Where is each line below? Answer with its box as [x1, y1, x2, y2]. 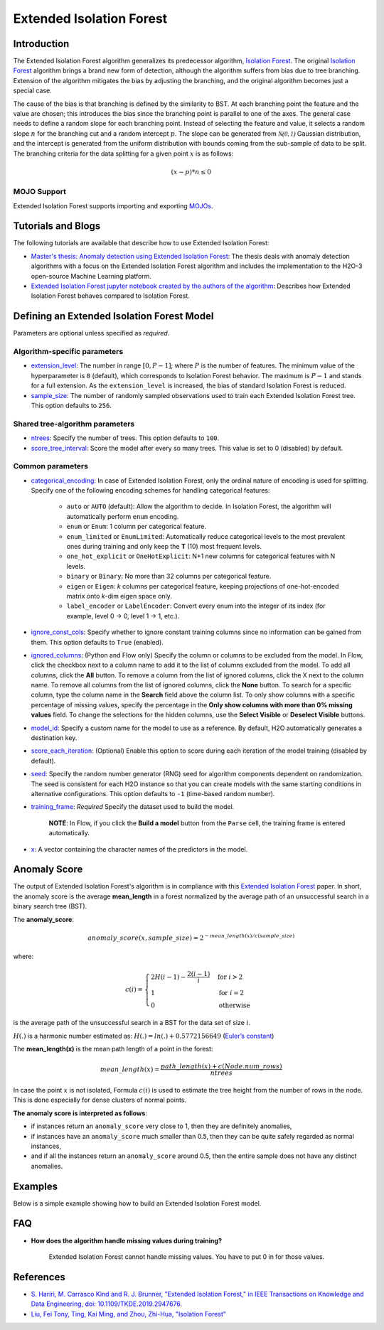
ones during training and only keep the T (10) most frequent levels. [66, 542, 262, 551]
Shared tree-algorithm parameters [13, 419, 135, 429]
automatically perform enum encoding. [66, 512, 179, 520]
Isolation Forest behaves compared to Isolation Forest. [31, 291, 190, 300]
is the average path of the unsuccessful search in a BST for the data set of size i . [13, 1019, 251, 1027]
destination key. [31, 734, 78, 742]
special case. [13, 86, 53, 95]
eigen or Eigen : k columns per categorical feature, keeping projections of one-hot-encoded [66, 581, 339, 590]
